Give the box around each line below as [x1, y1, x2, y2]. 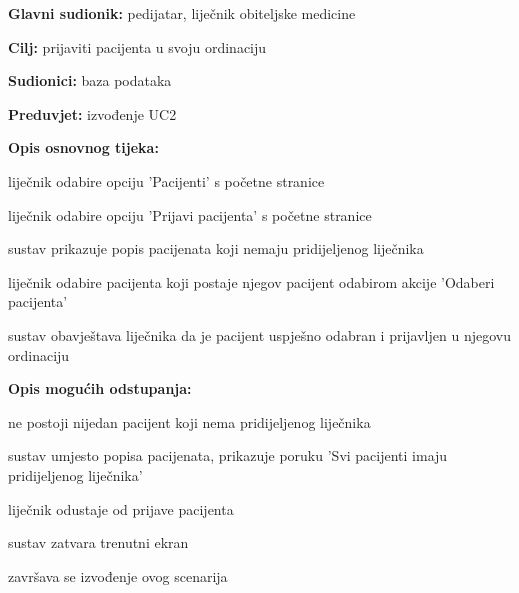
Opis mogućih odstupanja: [8, 378, 192, 399]
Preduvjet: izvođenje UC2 [8, 103, 177, 124]
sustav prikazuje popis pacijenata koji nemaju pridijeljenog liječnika [8, 238, 424, 259]
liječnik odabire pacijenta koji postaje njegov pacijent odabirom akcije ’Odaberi [8, 271, 495, 292]
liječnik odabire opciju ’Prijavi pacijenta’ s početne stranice [8, 204, 372, 225]
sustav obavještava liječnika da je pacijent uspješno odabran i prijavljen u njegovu [8, 324, 511, 345]
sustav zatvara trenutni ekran [8, 532, 189, 553]
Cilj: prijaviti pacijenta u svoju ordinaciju [8, 36, 267, 57]
